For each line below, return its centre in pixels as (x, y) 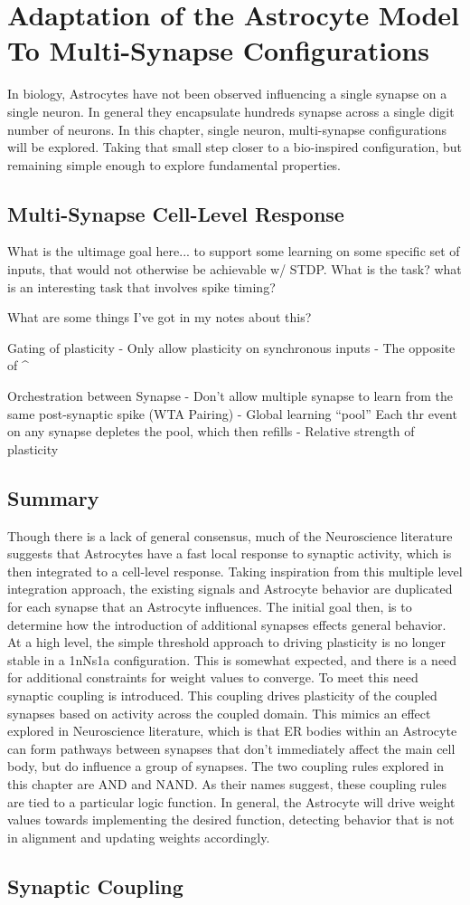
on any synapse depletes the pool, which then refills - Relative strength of (211, 431)
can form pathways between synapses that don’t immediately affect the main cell (231, 748)
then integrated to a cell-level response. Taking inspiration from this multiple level (235, 571)
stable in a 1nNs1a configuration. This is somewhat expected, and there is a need (232, 659)
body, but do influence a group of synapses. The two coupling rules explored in (226, 766)
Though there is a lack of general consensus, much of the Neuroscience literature (230, 535)
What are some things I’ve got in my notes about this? (160, 317)
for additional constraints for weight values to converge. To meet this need (213, 677)
